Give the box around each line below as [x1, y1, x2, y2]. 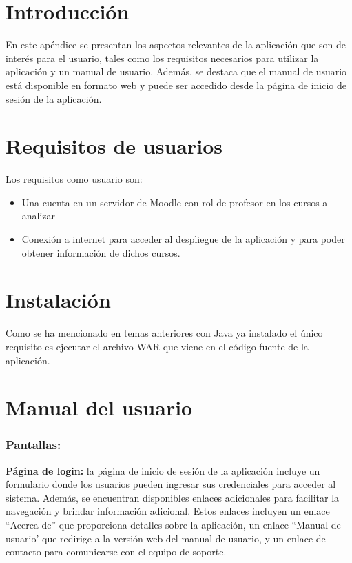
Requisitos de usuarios [6, 132, 222, 160]
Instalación [6, 286, 111, 314]
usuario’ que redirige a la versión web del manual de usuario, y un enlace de [6, 531, 326, 545]
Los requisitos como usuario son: [6, 172, 143, 186]
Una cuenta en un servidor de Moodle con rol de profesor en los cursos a [21, 195, 328, 209]
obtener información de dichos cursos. [21, 245, 180, 259]
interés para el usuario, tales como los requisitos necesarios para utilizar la [6, 50, 319, 65]
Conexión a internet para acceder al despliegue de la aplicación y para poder [21, 232, 345, 246]
